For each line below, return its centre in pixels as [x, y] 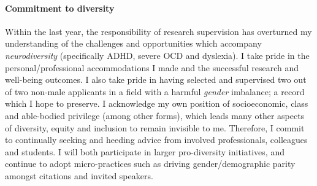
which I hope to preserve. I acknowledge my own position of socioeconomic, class [157, 103]
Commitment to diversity [60, 8]
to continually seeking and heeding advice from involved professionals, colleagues [156, 140]
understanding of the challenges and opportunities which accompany [133, 43]
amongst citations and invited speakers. [79, 175]
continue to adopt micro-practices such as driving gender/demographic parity [150, 164]
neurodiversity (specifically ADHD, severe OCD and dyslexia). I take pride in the [157, 55]
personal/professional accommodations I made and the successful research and [152, 67]
